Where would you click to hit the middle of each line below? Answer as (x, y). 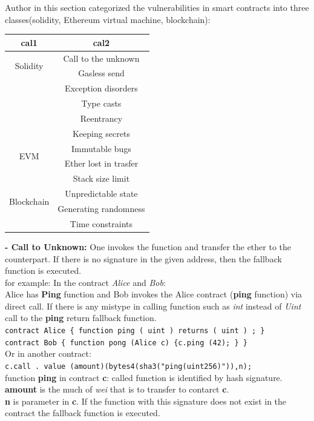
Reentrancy (101, 118)
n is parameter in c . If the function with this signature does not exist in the (146, 401)
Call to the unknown (101, 58)
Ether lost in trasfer (101, 163)
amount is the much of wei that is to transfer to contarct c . (117, 389)
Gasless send (101, 73)
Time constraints (101, 223)
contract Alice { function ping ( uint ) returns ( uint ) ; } (135, 331)
